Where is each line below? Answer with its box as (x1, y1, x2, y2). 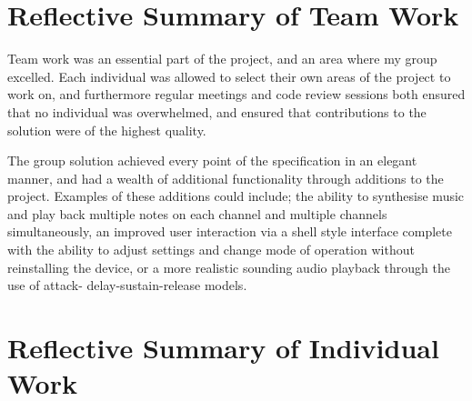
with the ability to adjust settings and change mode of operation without (7, 240, 415, 259)
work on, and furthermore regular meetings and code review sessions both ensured (7, 85, 466, 104)
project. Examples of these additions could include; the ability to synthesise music (7, 186, 465, 206)
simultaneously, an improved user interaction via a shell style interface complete (7, 222, 452, 241)
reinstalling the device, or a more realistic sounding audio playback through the (7, 257, 450, 276)
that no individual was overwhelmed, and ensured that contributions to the (7, 102, 427, 121)
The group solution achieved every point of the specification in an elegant (7, 151, 417, 170)
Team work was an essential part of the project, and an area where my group (7, 49, 437, 68)
